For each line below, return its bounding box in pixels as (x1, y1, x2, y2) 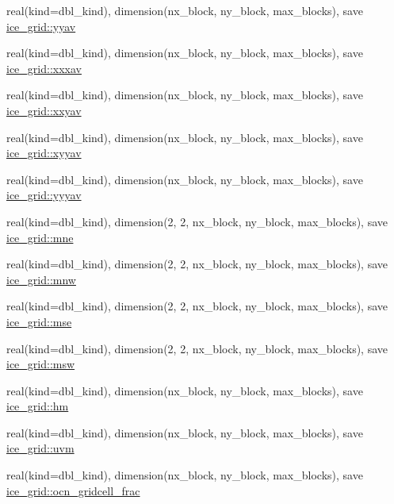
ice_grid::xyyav (6, 144, 82, 161)
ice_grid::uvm (6, 440, 75, 456)
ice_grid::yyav (6, 17, 76, 34)
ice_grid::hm (6, 398, 69, 414)
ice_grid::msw (6, 356, 75, 372)
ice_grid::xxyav (6, 102, 82, 118)
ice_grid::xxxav (6, 60, 82, 76)
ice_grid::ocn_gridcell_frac (6, 482, 140, 498)
